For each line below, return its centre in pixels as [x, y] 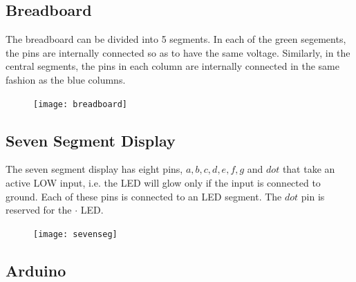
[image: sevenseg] [75, 234]
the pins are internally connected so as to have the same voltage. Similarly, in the [178, 52]
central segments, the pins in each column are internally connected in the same [172, 66]
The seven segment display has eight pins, [94, 169]
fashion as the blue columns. [66, 79]
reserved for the [39, 210]
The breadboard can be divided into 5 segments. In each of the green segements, [176, 39]
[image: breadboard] [81, 104]
